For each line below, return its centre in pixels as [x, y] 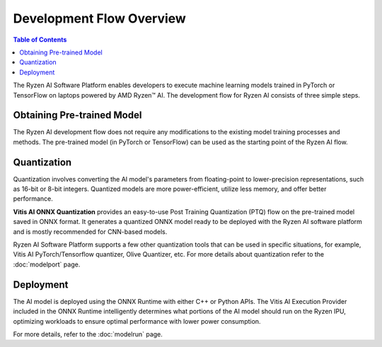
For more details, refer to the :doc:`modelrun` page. [88, 334]
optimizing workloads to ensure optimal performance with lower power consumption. [137, 321]
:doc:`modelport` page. [47, 264]
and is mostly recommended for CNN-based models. [90, 231]
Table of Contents [40, 40]
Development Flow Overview [100, 18]
